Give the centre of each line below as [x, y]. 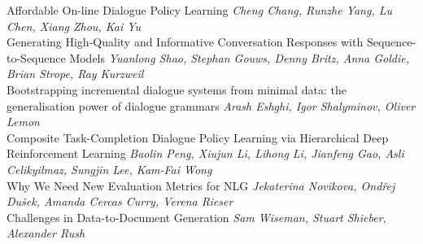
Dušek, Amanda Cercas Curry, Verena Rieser [120, 201]
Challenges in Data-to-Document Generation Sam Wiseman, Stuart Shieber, [196, 217]
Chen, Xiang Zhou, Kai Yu [74, 26]
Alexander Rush [46, 233]
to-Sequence [36, 57]
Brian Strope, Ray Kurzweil [75, 74]
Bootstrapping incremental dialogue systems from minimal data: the [177, 89]
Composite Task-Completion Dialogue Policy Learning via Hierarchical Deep [198, 137]
